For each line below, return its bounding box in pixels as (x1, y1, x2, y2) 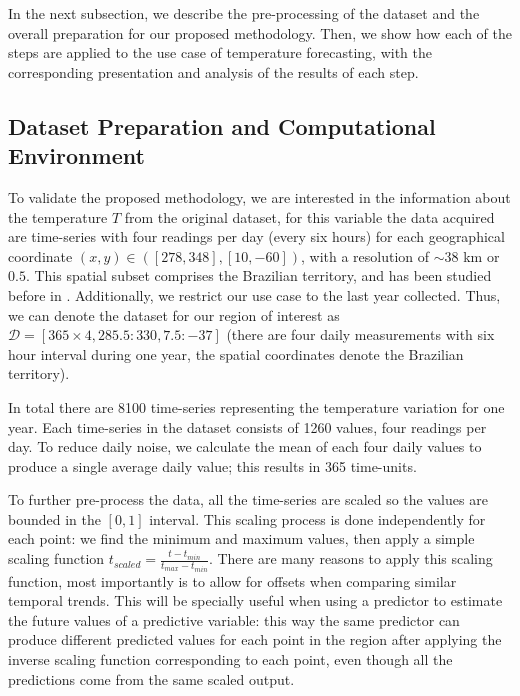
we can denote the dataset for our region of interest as (8, 304, 340, 325)
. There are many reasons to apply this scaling (208, 548, 493, 569)
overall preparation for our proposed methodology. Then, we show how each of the (8, 22, 513, 43)
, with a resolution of (300, 245, 430, 266)
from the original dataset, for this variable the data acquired (124, 206, 495, 227)
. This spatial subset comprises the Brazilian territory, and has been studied (25, 265, 492, 286)
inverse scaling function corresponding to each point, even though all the (8, 648, 453, 669)
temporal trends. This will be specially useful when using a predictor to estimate (8, 590, 503, 611)
